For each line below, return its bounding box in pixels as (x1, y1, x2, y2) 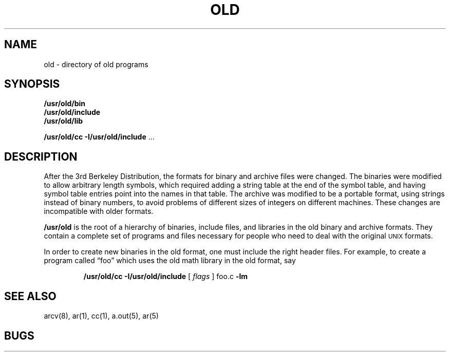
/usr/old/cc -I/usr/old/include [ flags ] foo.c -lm (83, 272, 248, 281)
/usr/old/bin (44, 99, 86, 108)
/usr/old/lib (44, 116, 83, 126)
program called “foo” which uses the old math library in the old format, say (44, 256, 296, 265)
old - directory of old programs (44, 60, 148, 69)
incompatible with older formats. (44, 207, 154, 216)
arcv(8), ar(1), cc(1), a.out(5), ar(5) (44, 311, 159, 321)
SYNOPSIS (4, 77, 60, 91)
